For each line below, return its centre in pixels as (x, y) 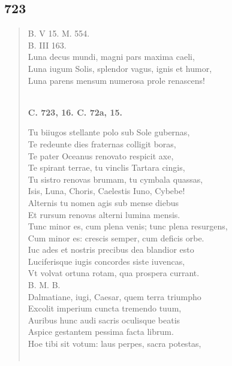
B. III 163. (47, 45)
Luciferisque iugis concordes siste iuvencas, (106, 261)
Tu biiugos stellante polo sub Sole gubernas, (109, 132)
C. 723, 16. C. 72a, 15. (75, 112)
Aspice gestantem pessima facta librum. (101, 332)
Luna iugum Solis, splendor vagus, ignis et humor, (120, 68)
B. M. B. (44, 285)
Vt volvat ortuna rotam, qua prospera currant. (114, 273)
